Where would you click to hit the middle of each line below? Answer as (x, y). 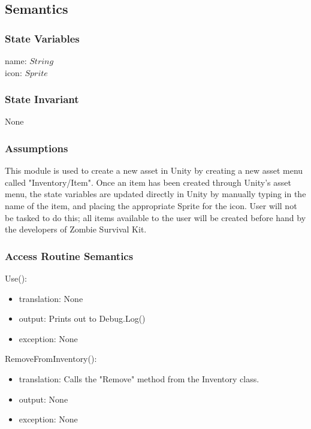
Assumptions (37, 148)
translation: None (51, 298)
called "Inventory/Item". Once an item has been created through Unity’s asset (148, 182)
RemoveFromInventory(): (51, 359)
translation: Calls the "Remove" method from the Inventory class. (139, 378)
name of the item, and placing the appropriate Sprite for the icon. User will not (151, 206)
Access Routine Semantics (69, 256)
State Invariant (42, 99)
